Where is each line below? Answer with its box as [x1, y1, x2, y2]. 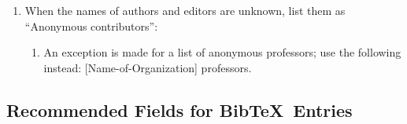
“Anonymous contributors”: [24, 17, 158, 34]
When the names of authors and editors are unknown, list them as [24, 2, 346, 18]
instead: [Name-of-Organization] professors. [43, 59, 252, 75]
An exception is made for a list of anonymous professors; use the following [43, 44, 401, 60]
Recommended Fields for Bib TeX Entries [6, 97, 353, 122]
